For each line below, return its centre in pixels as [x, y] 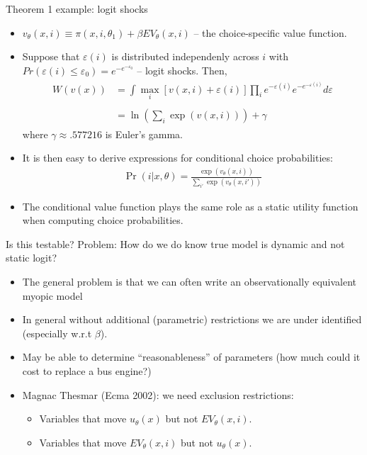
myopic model [52, 295]
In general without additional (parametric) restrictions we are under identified [192, 319]
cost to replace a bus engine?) [87, 370]
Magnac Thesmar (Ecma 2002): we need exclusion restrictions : [158, 394]
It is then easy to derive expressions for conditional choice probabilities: [177, 158]
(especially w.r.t [57, 333]
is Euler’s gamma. [144, 134]
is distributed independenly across [185, 56]
